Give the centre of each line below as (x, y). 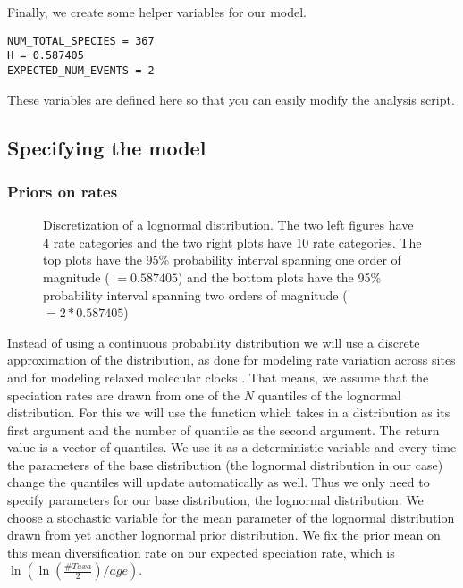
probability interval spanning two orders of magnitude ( (195, 294)
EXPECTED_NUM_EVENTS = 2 (81, 70)
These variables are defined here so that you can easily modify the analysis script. (231, 99)
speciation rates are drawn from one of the (124, 395)
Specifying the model (107, 147)
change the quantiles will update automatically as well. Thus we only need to (219, 482)
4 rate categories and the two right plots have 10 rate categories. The (232, 242)
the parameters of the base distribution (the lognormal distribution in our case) (225, 464)
